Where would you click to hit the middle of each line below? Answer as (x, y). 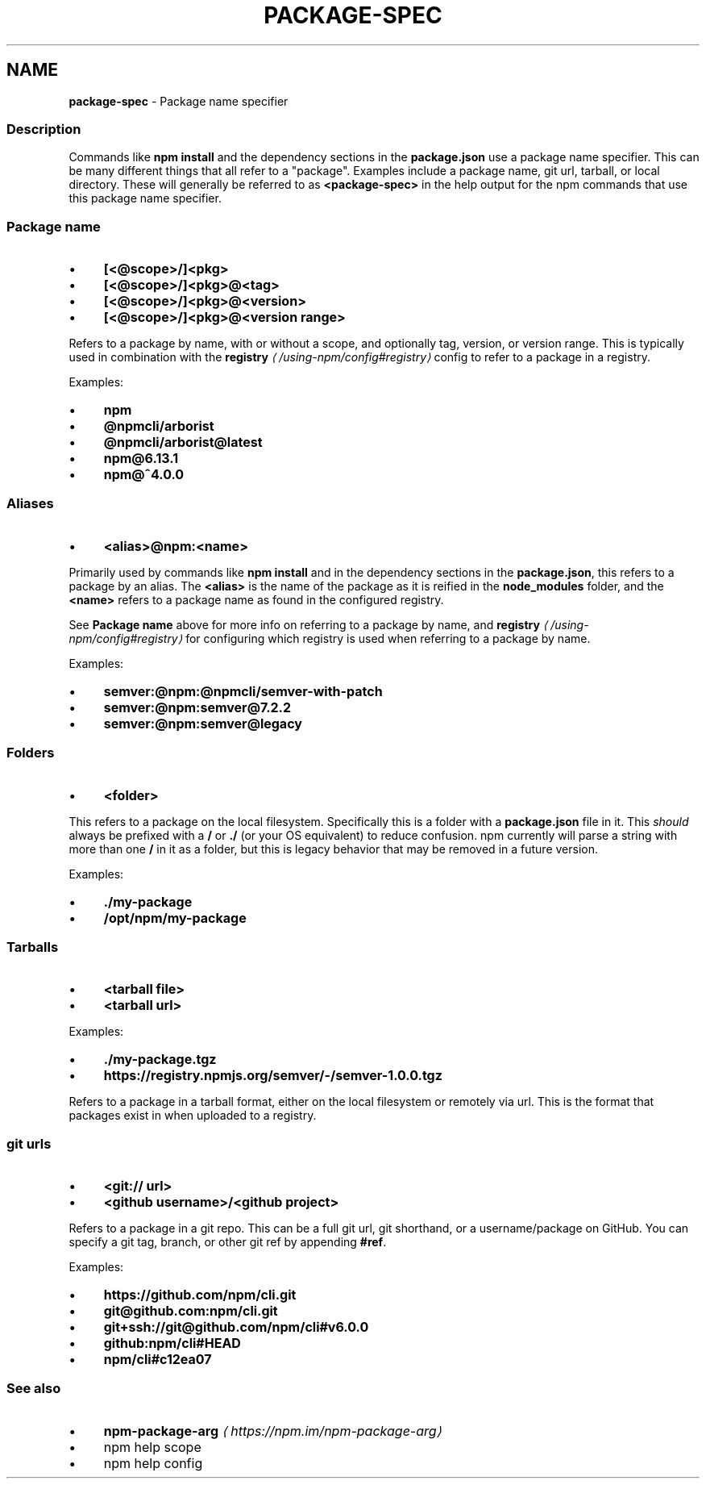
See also (34, 1389)
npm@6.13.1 (141, 459)
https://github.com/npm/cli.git (200, 1295)
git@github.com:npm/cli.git (191, 1311)
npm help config (153, 1463)
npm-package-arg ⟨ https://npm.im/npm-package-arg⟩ (272, 1431)
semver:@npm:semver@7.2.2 (197, 707)
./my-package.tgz (160, 1060)
